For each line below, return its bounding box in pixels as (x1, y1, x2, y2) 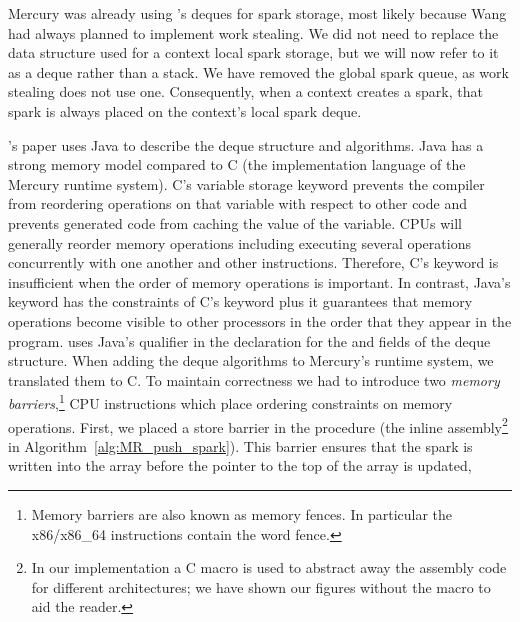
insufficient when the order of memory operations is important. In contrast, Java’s (8, 271, 511, 292)
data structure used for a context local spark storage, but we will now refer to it (8, 42, 499, 63)
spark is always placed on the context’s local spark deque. (8, 100, 362, 121)
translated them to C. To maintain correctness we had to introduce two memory (8, 369, 500, 390)
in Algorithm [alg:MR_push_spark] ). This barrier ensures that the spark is (8, 435, 473, 456)
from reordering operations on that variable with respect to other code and (8, 193, 467, 214)
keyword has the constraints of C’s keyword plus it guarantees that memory (8, 291, 473, 312)
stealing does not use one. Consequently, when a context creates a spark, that (8, 81, 483, 102)
